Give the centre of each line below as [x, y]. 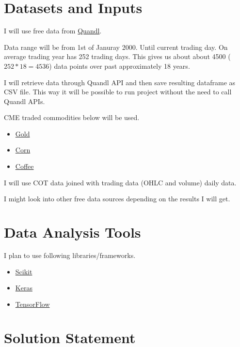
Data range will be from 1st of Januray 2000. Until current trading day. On [116, 47]
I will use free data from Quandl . [53, 31]
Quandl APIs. [24, 101]
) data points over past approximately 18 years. [120, 66]
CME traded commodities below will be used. [72, 117]
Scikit [24, 271]
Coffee [24, 166]
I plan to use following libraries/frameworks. [70, 255]
